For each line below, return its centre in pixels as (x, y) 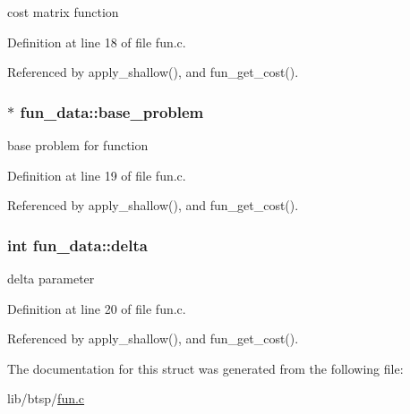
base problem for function (78, 145)
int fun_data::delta (77, 245)
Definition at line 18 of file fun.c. (97, 42)
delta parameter (51, 278)
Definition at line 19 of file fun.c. (97, 175)
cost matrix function (63, 12)
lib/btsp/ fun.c (46, 398)
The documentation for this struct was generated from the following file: (205, 368)
